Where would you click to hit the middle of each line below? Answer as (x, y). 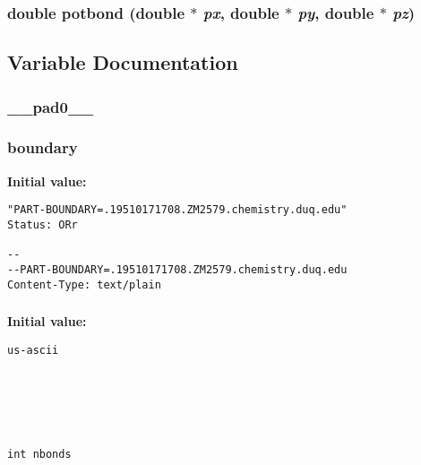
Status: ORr (43, 224)
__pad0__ (51, 106)
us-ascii (33, 350)
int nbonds (39, 455)
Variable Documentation (123, 62)
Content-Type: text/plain (84, 284)
